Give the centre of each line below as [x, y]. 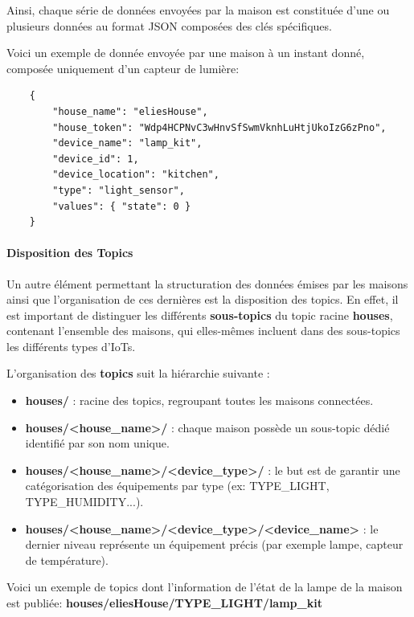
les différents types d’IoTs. [71, 346]
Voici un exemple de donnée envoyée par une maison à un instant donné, [186, 53]
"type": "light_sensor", [119, 190]
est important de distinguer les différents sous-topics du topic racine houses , [200, 315]
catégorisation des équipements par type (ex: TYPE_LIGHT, [177, 486]
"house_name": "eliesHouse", [130, 111]
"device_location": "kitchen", [136, 175]
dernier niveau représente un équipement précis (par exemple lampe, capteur [214, 544]
